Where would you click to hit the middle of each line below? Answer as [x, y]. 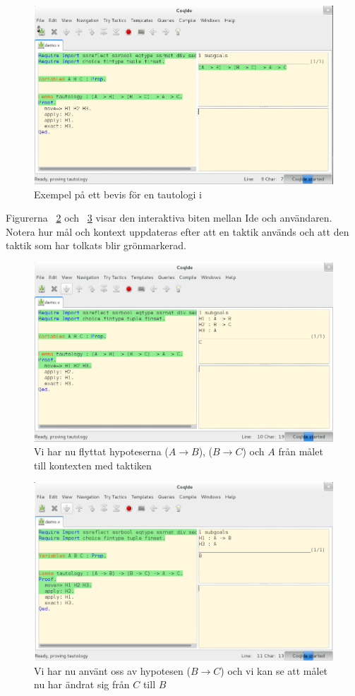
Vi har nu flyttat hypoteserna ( [101, 451]
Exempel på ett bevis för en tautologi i [118, 194]
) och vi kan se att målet [274, 670]
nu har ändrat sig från [82, 684]
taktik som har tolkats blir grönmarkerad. [96, 245]
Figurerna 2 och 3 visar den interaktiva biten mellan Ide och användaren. [169, 218]
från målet [301, 451]
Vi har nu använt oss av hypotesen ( [112, 670]
